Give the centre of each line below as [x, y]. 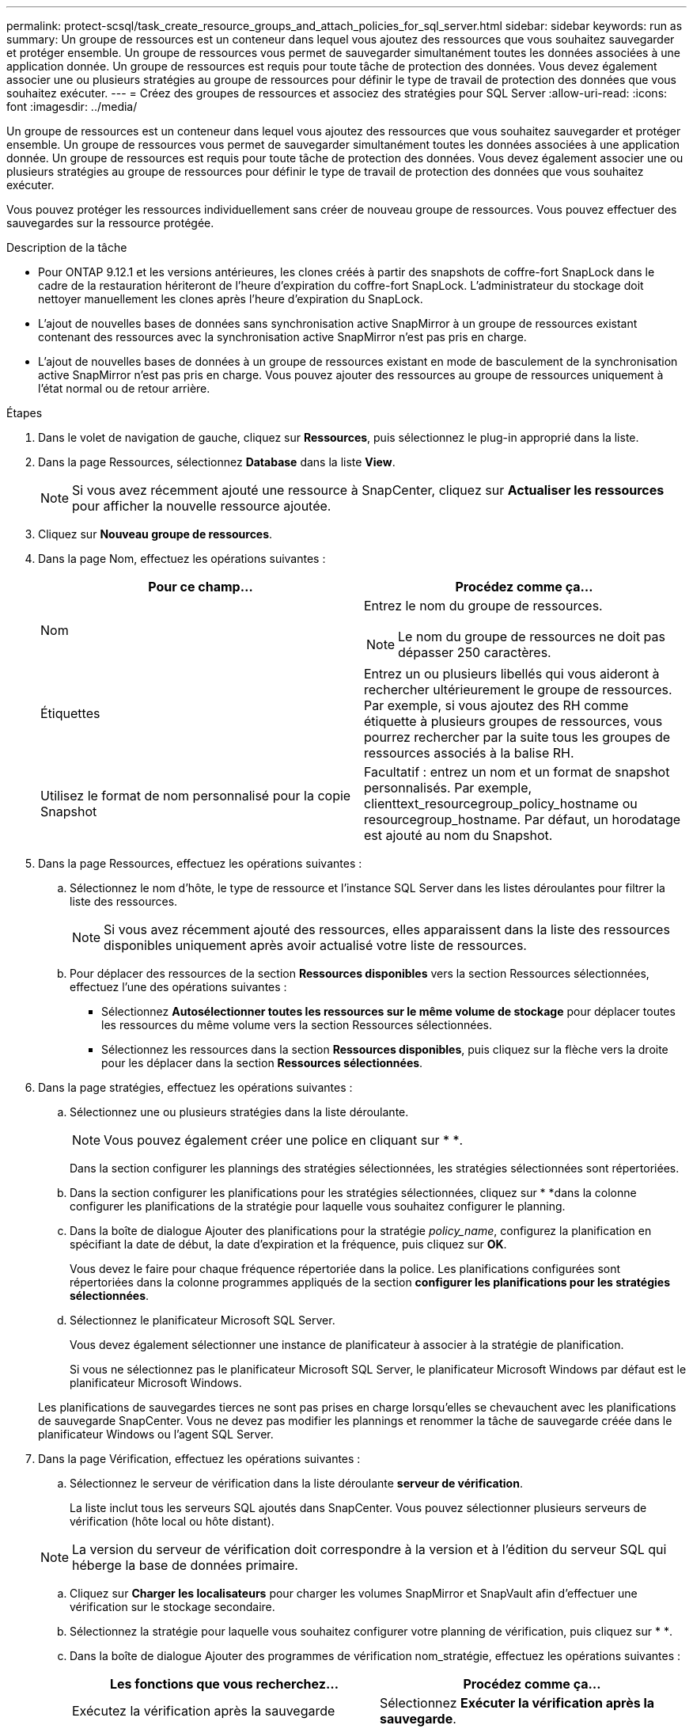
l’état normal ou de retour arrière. [124, 388]
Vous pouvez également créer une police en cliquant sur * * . [284, 1140]
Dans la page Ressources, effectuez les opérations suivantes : [200, 863]
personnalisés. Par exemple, [448, 788]
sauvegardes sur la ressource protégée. [110, 223]
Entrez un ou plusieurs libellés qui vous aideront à [512, 674]
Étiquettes [70, 713]
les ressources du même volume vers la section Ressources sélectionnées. [297, 1025]
